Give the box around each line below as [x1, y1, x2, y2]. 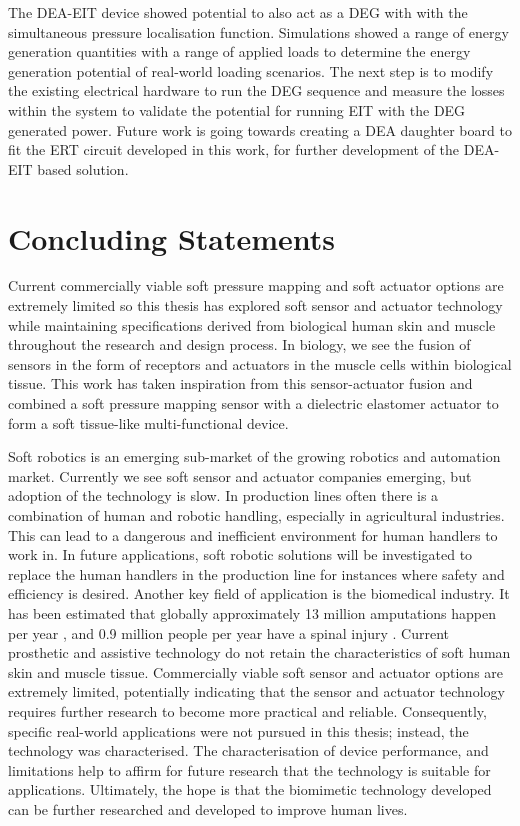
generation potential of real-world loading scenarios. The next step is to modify [8, 60, 494, 81]
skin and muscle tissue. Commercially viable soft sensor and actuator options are [8, 661, 504, 682]
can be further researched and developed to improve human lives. [8, 798, 408, 819]
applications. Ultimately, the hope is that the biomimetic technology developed [8, 779, 492, 800]
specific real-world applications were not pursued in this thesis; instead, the [8, 720, 469, 741]
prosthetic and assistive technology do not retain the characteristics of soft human [8, 642, 511, 663]
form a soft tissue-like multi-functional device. [8, 412, 289, 433]
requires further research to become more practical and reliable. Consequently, [8, 700, 487, 721]
